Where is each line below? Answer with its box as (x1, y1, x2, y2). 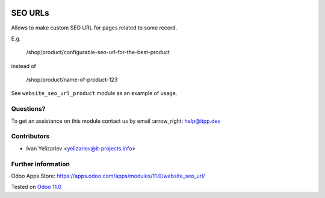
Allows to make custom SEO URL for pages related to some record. (11, 24, 178, 31)
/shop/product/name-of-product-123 (26, 76, 118, 84)
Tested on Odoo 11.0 (11, 184, 62, 191)
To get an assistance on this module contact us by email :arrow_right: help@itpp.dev (11, 117, 221, 125)
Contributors (11, 132, 50, 141)
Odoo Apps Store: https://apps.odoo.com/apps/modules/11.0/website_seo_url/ (11, 172, 205, 179)
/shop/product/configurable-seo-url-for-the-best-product (26, 49, 170, 56)
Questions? (11, 105, 46, 113)
